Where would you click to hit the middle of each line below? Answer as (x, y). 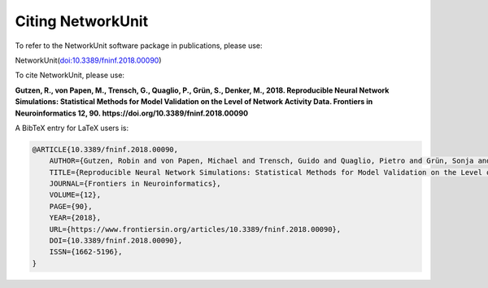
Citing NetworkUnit (82, 21)
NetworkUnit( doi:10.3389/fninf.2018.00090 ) (88, 60)
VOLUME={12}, (75, 195)
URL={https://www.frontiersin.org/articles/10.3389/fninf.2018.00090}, (195, 229)
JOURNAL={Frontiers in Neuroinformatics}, (135, 184)
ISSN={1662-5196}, (86, 252)
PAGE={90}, (71, 206)
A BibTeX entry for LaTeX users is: (72, 128)
